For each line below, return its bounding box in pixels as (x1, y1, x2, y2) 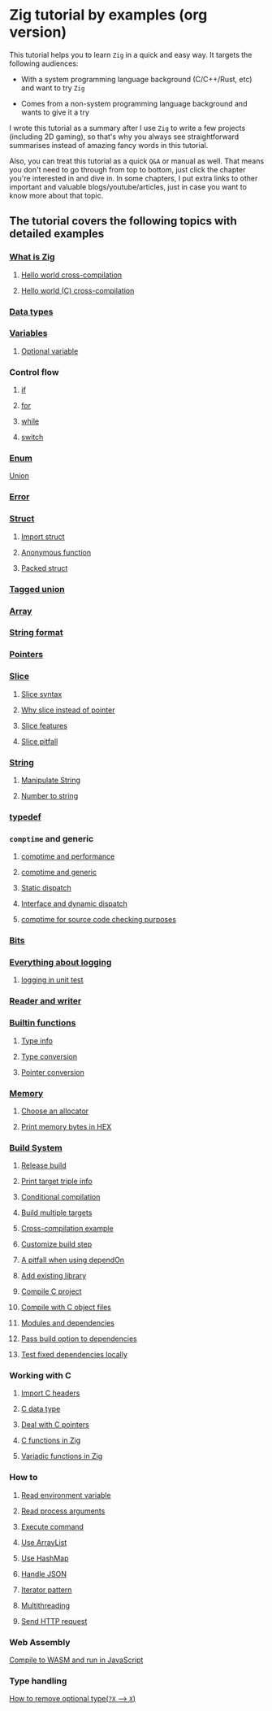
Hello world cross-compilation (20, 270, 123, 280)
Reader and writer (9, 995, 82, 1007)
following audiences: (9, 59, 79, 68)
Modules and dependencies (20, 1318, 114, 1328)
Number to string (20, 790, 79, 800)
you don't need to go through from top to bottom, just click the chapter (9, 164, 246, 174)
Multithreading (20, 1600, 71, 1610)
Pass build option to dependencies (20, 1334, 137, 1343)
